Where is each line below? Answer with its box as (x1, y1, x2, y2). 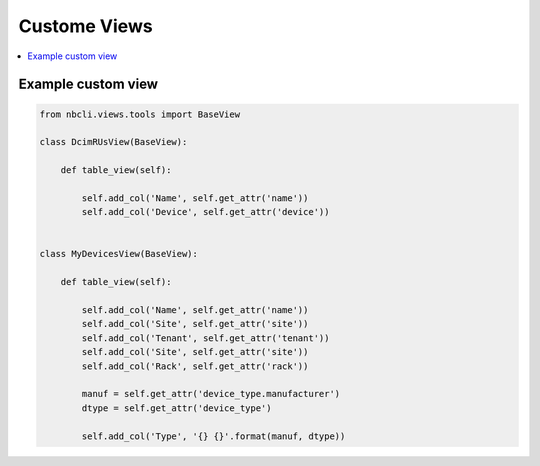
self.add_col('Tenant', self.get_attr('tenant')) (81, 332, 330, 344)
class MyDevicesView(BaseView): (39, 248, 199, 260)
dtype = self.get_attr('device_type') (81, 402, 272, 414)
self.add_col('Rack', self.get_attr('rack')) (81, 360, 309, 372)
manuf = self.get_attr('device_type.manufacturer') (81, 388, 341, 400)
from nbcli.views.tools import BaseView (39, 108, 240, 120)
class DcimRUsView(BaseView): (39, 136, 188, 148)
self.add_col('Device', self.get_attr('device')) (81, 206, 330, 218)
